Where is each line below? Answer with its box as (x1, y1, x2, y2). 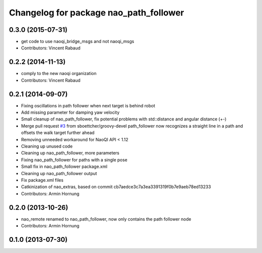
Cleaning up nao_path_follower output (21, 170, 97, 176)
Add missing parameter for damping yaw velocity (21, 109, 120, 116)
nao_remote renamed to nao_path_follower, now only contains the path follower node (21, 216, 192, 222)
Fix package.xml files (21, 177, 64, 183)
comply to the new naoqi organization (21, 71, 97, 76)
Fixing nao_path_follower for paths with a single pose (21, 157, 128, 163)
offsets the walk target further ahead (21, 130, 95, 135)
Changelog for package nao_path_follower (9, 7, 184, 18)
